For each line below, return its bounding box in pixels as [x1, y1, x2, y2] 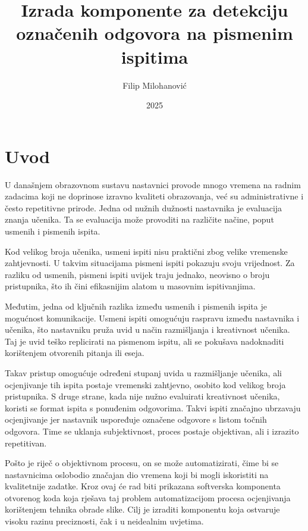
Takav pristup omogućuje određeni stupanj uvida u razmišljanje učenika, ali [5, 366, 282, 379]
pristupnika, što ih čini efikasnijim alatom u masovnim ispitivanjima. [5, 280, 256, 292]
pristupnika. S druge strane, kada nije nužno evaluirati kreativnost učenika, [5, 390, 280, 402]
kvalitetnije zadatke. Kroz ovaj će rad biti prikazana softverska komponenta [5, 480, 281, 492]
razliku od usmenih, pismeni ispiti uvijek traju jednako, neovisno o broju [5, 268, 270, 280]
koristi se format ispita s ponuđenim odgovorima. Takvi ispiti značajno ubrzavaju [5, 401, 301, 414]
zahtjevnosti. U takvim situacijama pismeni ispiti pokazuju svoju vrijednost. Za [5, 257, 295, 269]
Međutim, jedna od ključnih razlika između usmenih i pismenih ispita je [5, 299, 267, 312]
